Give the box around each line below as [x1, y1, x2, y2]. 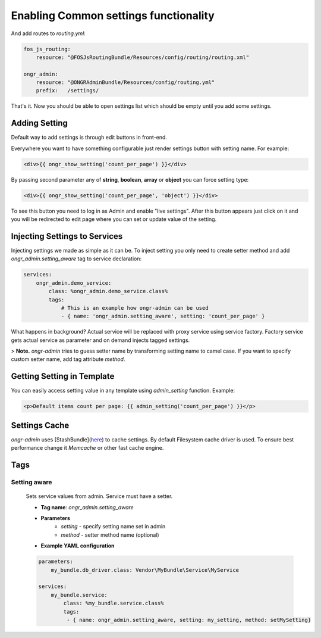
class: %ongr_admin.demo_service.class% [48, 288, 168, 295]
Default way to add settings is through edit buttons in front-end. [11, 134, 168, 141]
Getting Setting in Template [11, 371, 115, 381]
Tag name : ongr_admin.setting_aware [40, 503, 134, 511]
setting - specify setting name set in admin [61, 523, 166, 530]
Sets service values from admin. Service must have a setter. [26, 493, 173, 500]
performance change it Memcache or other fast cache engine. [11, 444, 164, 452]
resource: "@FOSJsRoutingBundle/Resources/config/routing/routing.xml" [36, 54, 250, 61]
